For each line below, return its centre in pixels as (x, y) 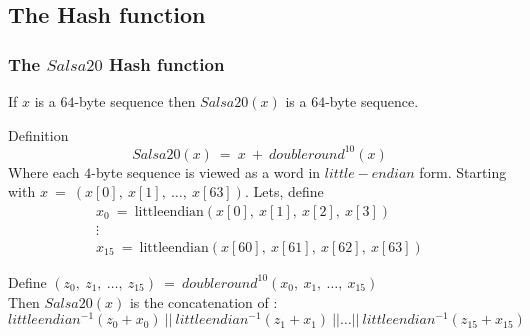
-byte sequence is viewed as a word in (206, 171)
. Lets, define (284, 191)
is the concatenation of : (203, 301)
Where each (44, 171)
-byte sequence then (135, 101)
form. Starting (463, 171)
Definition (38, 134)
